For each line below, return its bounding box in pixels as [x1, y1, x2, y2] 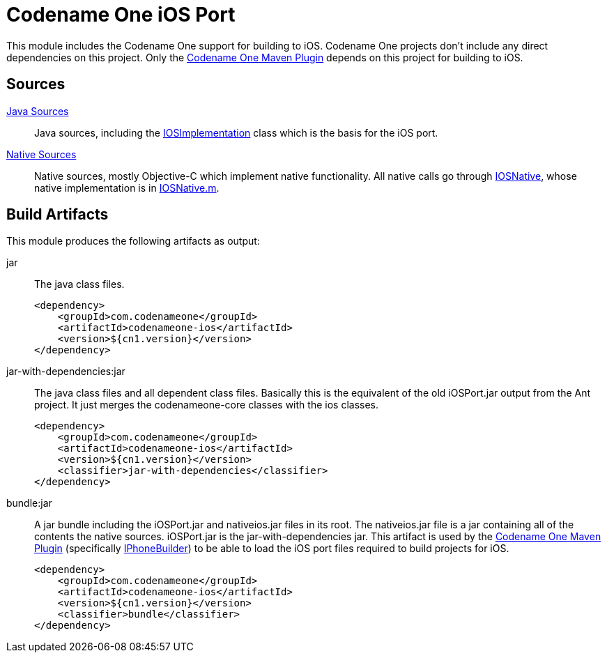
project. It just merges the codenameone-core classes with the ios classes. [34, 399, 378, 411]
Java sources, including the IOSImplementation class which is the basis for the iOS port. [34, 126, 438, 139]
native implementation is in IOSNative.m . [34, 181, 220, 194]
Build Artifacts [6, 206, 109, 224]
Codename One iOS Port [6, 3, 236, 26]
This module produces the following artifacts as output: [6, 235, 260, 247]
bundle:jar [6, 497, 52, 510]
